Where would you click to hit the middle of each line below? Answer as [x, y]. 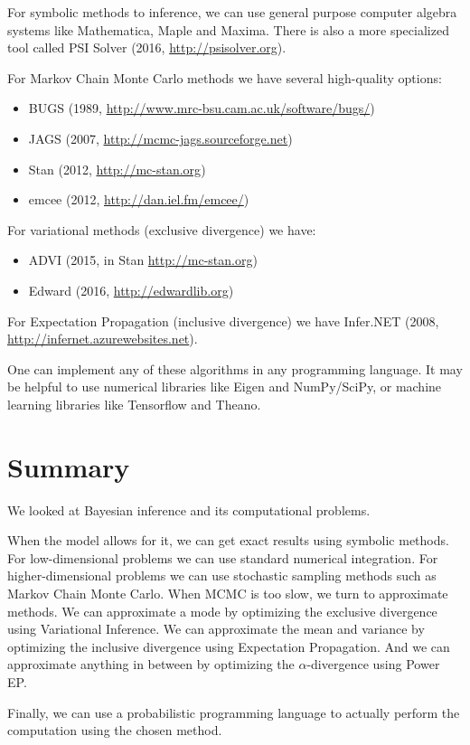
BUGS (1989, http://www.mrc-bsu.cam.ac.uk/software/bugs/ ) [202, 108]
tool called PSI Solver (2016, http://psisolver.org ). [147, 47]
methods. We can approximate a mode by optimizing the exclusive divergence [222, 611]
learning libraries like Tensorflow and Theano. [134, 404]
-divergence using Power [373, 664]
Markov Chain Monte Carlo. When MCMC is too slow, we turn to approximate [228, 593]
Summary [69, 466]
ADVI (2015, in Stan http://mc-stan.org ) [143, 260]
